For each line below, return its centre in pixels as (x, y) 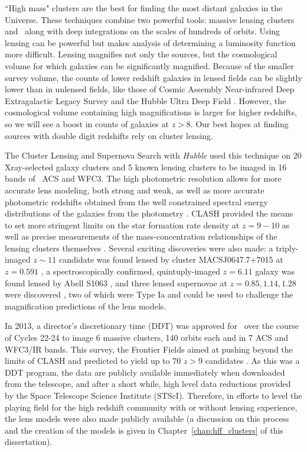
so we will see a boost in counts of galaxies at (87, 123)
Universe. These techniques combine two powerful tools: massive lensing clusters (150, 19)
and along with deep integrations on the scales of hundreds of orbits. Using (143, 31)
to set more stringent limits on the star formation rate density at (122, 225)
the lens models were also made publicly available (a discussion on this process (147, 419)
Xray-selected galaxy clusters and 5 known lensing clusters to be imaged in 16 (146, 167)
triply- (287, 248)
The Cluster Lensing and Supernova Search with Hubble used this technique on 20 (153, 155)
